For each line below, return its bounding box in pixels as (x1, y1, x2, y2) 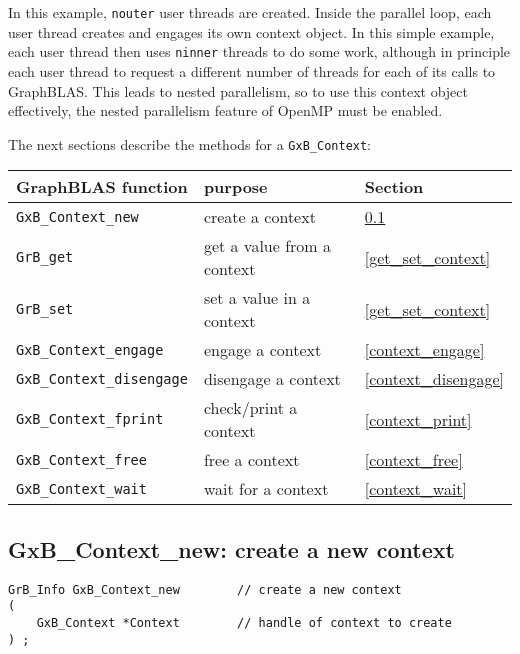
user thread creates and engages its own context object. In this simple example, (8, 21, 495, 42)
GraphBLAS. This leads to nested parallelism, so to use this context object (8, 80, 468, 101)
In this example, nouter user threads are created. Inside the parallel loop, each (8, 2, 492, 22)
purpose (203, 175, 268, 199)
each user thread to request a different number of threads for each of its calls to (8, 60, 496, 81)
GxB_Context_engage (16, 341, 164, 358)
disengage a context (203, 367, 341, 391)
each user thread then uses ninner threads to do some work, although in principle (8, 41, 511, 62)
